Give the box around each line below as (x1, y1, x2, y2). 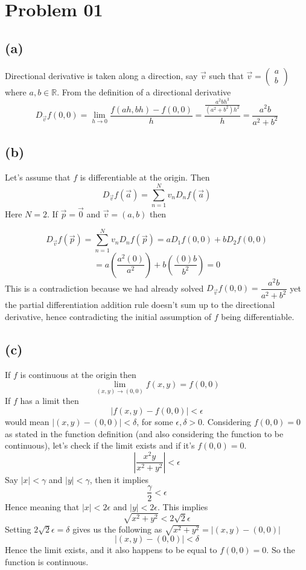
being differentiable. (221, 310, 295, 322)
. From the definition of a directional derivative (57, 85, 231, 98)
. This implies (157, 500, 208, 513)
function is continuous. (5, 555, 89, 568)
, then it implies (89, 473, 148, 485)
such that (209, 69, 244, 82)
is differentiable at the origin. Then (80, 171, 210, 184)
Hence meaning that (5, 500, 80, 513)
